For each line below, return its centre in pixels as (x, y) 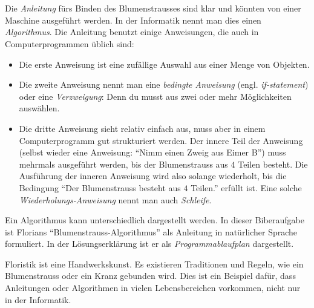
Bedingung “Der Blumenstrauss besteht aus (100, 187)
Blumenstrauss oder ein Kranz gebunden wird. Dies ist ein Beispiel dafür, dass (150, 276)
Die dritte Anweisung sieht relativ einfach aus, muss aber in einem (142, 128)
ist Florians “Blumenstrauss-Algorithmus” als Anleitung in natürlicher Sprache (151, 231)
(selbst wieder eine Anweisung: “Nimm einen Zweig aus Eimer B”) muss (152, 152)
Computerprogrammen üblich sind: (70, 43)
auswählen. (39, 108)
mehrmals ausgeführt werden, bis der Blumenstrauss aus (123, 164)
